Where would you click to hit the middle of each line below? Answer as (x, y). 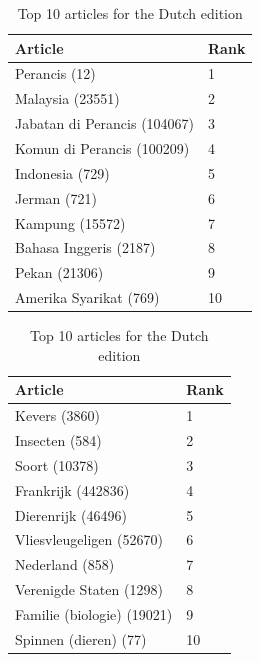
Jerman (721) (56, 197)
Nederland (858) (65, 564)
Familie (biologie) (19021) (94, 613)
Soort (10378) (57, 464)
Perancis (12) (55, 73)
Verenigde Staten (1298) (89, 589)
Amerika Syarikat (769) (87, 297)
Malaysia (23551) (67, 98)
